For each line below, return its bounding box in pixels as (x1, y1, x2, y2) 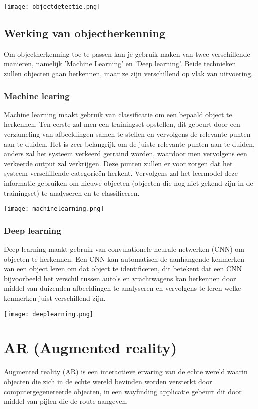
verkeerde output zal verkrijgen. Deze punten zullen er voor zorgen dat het (4, 158, 233, 168)
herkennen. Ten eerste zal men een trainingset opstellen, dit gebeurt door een (4, 119, 240, 129)
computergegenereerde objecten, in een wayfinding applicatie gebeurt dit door (4, 386, 242, 396)
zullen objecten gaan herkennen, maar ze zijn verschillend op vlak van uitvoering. (4, 68, 253, 79)
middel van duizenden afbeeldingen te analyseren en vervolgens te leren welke (4, 283, 241, 293)
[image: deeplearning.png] (4, 310, 93, 318)
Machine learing (4, 89, 70, 102)
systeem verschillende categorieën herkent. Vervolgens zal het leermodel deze (4, 168, 238, 178)
